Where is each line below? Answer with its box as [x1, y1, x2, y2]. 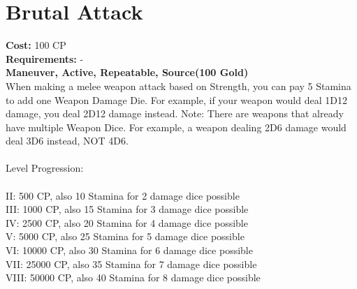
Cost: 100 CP [6, 38, 66, 52]
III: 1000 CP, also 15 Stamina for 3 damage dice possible [6, 202, 249, 216]
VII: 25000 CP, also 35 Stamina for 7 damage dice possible [6, 256, 257, 271]
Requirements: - [6, 51, 84, 66]
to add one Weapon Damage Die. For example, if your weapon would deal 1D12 [6, 92, 347, 107]
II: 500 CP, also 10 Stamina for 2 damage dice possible [6, 188, 240, 202]
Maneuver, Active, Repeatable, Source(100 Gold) [6, 65, 249, 80]
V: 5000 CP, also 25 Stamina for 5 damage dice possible [6, 229, 245, 244]
